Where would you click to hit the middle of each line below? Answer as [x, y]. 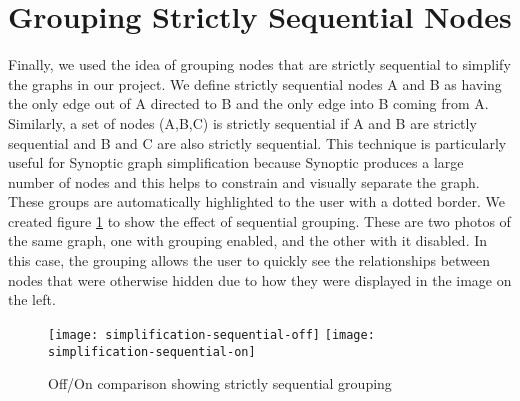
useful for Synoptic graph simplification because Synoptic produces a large [236, 162]
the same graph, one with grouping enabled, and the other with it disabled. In [248, 240]
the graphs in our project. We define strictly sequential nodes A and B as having [255, 83]
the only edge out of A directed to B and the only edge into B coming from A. [248, 103]
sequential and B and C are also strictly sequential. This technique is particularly [257, 142]
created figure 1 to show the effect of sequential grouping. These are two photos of [259, 220]
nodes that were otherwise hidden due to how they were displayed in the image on [260, 279]
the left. [32, 299]
